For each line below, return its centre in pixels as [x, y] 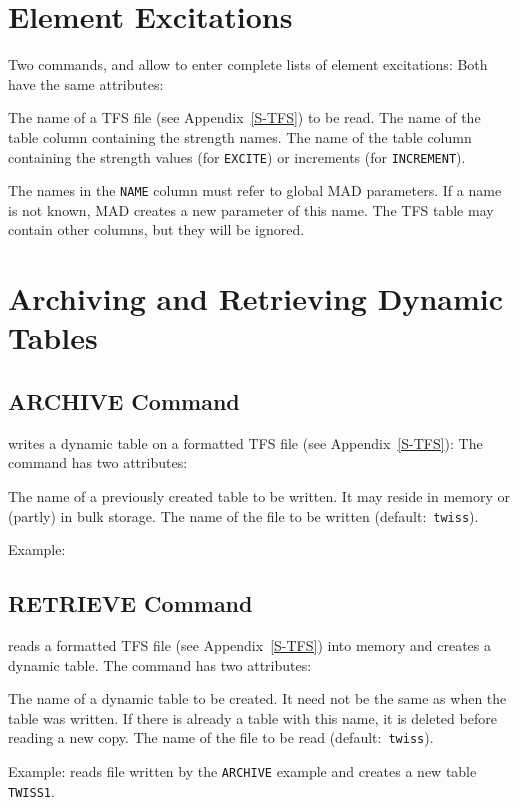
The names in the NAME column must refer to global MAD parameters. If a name [255, 190]
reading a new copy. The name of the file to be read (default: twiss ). [221, 737]
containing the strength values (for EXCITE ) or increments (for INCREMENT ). [237, 156]
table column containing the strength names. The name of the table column [240, 136]
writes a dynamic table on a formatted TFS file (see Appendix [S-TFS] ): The [245, 442]
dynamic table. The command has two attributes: [160, 664]
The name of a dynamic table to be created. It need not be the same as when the [257, 698]
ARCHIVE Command [124, 400]
